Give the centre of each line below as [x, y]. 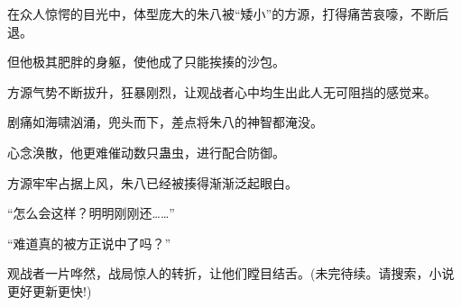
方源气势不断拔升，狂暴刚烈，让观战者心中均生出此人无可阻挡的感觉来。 [222, 91]
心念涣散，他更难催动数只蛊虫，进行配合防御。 [146, 152]
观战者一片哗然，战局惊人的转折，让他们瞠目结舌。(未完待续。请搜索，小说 [231, 273]
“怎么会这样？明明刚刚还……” [91, 213]
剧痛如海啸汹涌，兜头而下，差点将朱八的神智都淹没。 [165, 122]
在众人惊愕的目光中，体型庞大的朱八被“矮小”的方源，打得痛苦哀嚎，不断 [222, 14]
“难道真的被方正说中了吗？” [89, 243]
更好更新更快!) [50, 290]
